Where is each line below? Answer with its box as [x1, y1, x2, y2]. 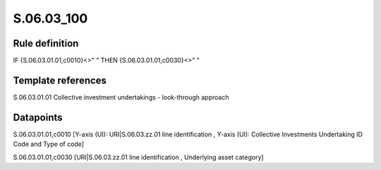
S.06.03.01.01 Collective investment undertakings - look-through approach [13, 92, 229, 102]
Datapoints [13, 111, 63, 123]
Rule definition [13, 37, 79, 49]
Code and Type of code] [13, 140, 85, 148]
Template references [13, 74, 107, 86]
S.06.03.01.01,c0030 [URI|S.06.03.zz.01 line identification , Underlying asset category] [13, 152, 264, 162]
